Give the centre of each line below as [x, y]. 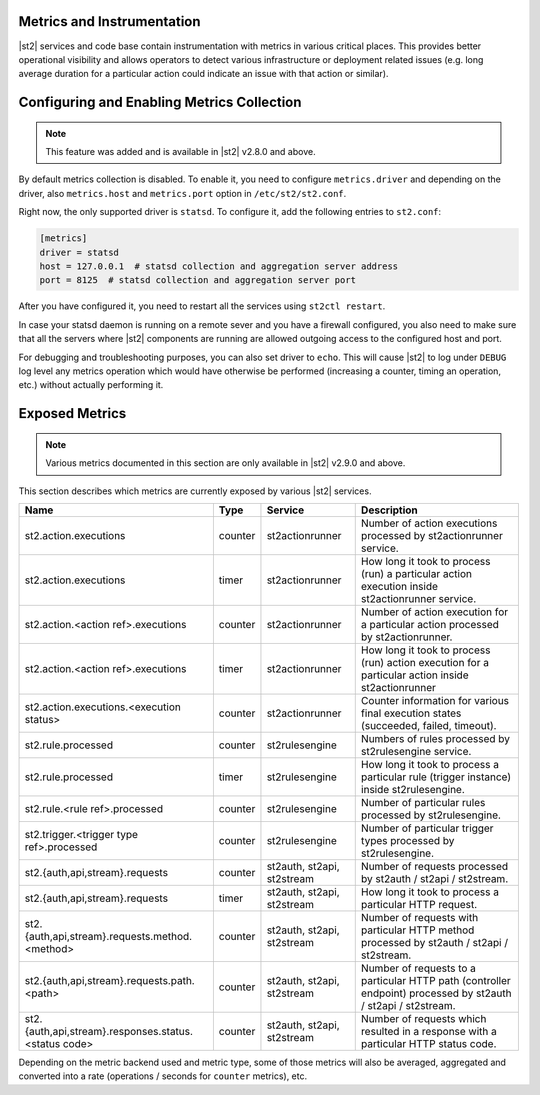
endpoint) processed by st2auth [436, 993]
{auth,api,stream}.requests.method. [108, 936]
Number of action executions [429, 523]
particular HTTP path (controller [436, 980]
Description [389, 510]
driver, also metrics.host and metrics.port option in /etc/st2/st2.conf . [182, 193]
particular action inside [414, 675]
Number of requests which [423, 1018]
